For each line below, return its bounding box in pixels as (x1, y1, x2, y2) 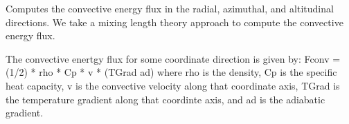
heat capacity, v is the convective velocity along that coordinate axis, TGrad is (6, 78, 340, 92)
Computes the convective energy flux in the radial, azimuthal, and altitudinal (6, 1, 334, 15)
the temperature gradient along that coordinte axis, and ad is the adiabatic (6, 92, 325, 106)
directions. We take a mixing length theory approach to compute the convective (6, 14, 343, 29)
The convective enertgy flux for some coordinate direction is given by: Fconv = (6, 51, 341, 65)
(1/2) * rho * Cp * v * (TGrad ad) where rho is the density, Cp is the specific (6, 65, 337, 79)
